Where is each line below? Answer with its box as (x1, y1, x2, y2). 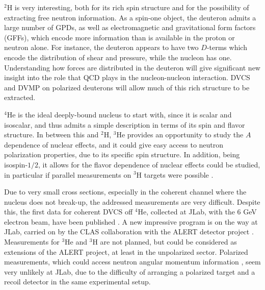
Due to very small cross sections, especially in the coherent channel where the (4, 186, 247, 197)
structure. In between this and (4, 129, 99, 140)
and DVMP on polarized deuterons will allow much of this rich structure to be (4, 82, 250, 92)
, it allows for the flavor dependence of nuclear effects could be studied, (38, 159, 260, 170)
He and (65, 236, 88, 247)
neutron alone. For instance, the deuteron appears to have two (4, 42, 199, 53)
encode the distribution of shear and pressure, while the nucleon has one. (4, 52, 232, 62)
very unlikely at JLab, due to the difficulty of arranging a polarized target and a (4, 266, 255, 277)
